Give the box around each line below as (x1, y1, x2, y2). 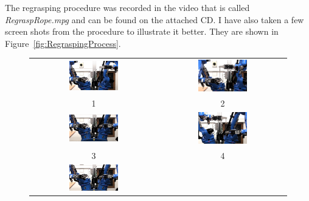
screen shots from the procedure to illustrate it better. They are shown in (5, 25, 279, 38)
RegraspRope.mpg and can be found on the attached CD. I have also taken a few (5, 13, 304, 26)
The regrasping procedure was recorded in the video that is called (5, 1, 250, 13)
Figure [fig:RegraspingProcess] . (5, 37, 121, 49)
